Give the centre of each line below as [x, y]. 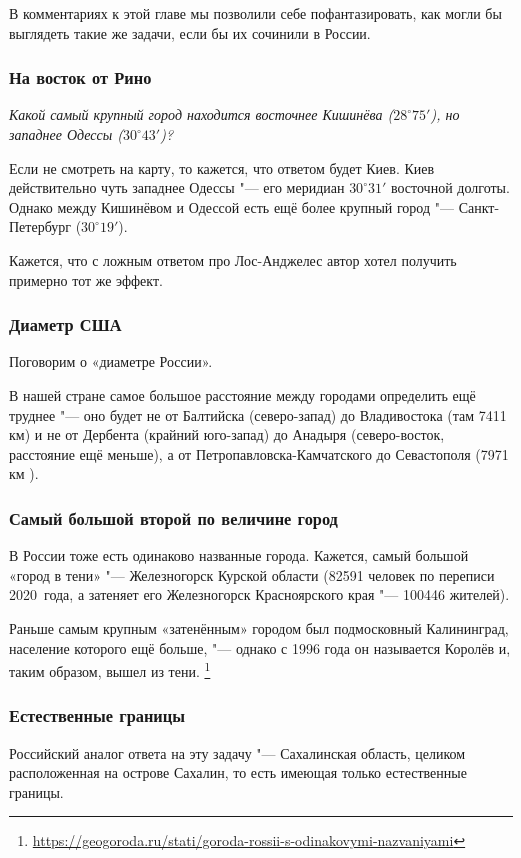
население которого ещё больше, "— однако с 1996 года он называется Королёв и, [260, 647]
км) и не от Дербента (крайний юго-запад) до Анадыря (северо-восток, [227, 434]
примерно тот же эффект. [86, 279]
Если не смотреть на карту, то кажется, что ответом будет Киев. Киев [222, 167]
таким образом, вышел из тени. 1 [110, 669]
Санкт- [479, 206]
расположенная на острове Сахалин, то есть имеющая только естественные [238, 772]
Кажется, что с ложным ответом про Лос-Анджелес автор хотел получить [233, 259]
